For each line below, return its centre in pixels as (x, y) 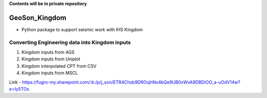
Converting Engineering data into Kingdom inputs (70, 42)
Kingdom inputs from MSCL (50, 73)
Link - (15, 82)
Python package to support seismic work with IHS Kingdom (82, 29)
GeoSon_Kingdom (38, 18)
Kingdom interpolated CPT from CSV (59, 66)
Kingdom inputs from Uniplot (51, 59)
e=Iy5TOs (19, 89)
